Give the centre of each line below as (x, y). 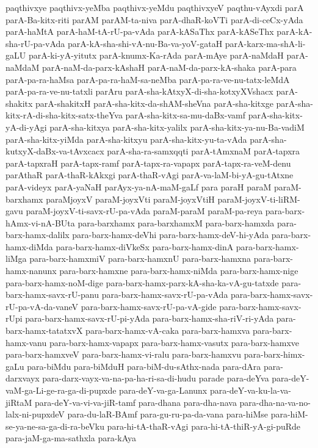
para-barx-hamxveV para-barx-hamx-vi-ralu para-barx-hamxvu (124, 354)
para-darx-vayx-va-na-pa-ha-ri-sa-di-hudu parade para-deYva (156, 378)
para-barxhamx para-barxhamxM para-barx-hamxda (176, 222)
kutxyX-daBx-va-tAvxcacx (55, 151)
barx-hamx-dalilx (38, 235)
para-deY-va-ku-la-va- (250, 390)
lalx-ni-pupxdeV (35, 414)
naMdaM (23, 67)
